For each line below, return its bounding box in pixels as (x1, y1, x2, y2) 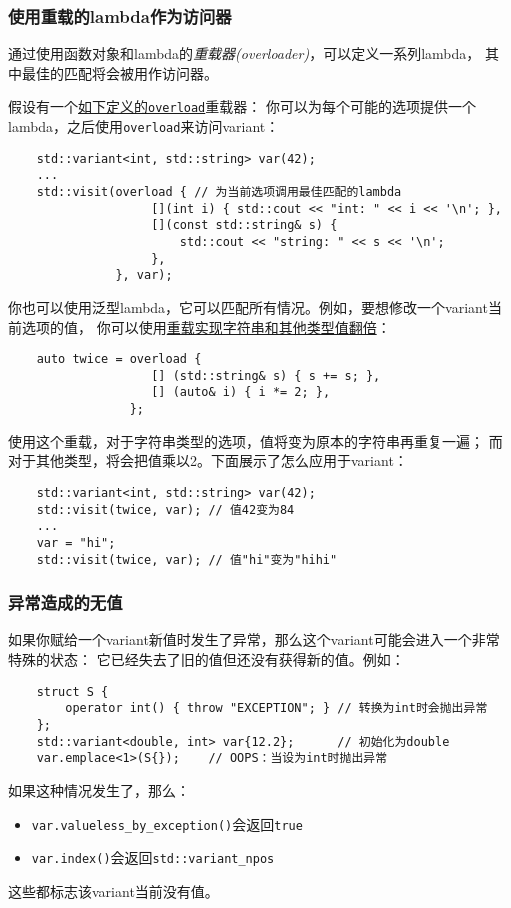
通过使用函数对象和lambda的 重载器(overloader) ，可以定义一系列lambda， (8, 43, 481, 64)
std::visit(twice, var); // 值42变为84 (36, 502, 295, 517)
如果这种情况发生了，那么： (8, 779, 190, 800)
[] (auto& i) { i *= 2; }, (151, 385, 331, 400)
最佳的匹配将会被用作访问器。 (21, 62, 218, 83)
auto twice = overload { (36, 352, 202, 367)
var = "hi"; (36, 535, 116, 550)
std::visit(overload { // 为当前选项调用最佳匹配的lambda (36, 185, 402, 200)
